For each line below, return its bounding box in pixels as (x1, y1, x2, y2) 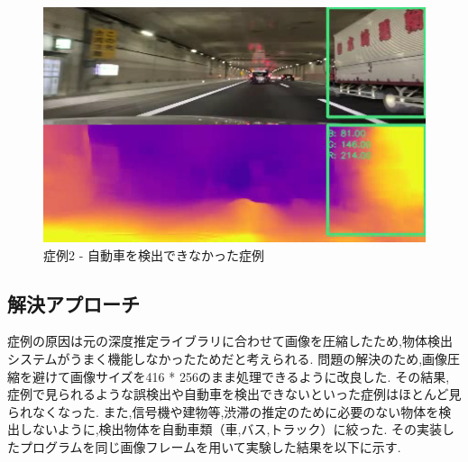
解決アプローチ (7, 289, 140, 317)
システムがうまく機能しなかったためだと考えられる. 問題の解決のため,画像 (7, 349, 448, 367)
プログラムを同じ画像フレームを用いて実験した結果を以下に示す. (19, 437, 401, 456)
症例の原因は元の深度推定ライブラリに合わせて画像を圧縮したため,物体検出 (7, 331, 453, 350)
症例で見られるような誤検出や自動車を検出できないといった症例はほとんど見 (7, 385, 462, 403)
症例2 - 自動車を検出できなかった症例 (43, 245, 264, 264)
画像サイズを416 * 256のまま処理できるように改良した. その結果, (69, 367, 450, 385)
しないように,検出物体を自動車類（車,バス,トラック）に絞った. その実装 (19, 420, 442, 439)
